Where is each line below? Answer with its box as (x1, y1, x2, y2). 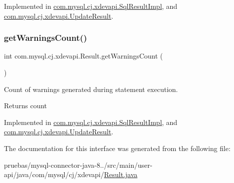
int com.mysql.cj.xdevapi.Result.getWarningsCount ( (4, 51, 163, 61)
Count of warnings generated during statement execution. (4, 84, 178, 94)
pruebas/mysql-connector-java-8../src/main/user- (4, 159, 153, 170)
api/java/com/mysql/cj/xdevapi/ (4, 169, 104, 180)
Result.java (104, 169, 138, 180)
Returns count (4, 100, 47, 111)
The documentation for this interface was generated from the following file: (4, 143, 231, 153)
